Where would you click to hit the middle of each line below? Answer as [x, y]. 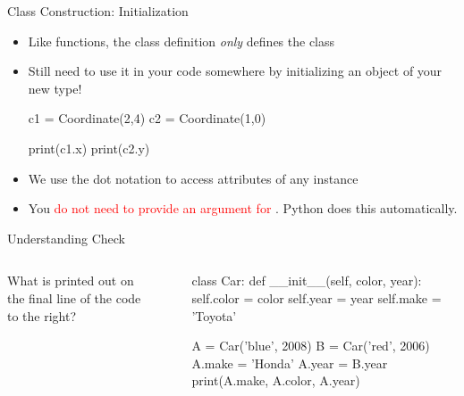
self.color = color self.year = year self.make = [316, 297]
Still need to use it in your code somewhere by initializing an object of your [235, 71]
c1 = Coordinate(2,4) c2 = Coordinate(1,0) [147, 118]
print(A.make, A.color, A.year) [276, 380]
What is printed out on [71, 280]
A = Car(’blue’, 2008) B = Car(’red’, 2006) [311, 346]
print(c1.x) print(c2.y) [89, 148]
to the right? [42, 315]
